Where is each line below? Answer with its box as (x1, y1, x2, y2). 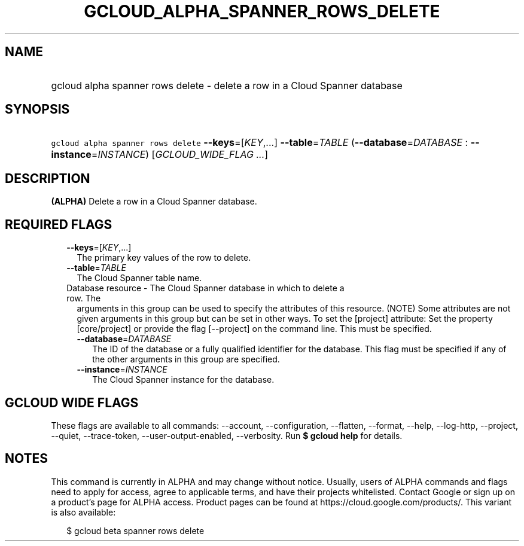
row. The (66, 293, 101, 304)
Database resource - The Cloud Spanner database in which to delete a (66, 283, 345, 294)
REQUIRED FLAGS (5, 216, 112, 232)
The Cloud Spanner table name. (77, 273, 202, 283)
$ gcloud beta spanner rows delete (66, 525, 205, 536)
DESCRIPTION (5, 170, 90, 186)
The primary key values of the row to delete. (77, 252, 251, 263)
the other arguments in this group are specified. (92, 354, 280, 365)
